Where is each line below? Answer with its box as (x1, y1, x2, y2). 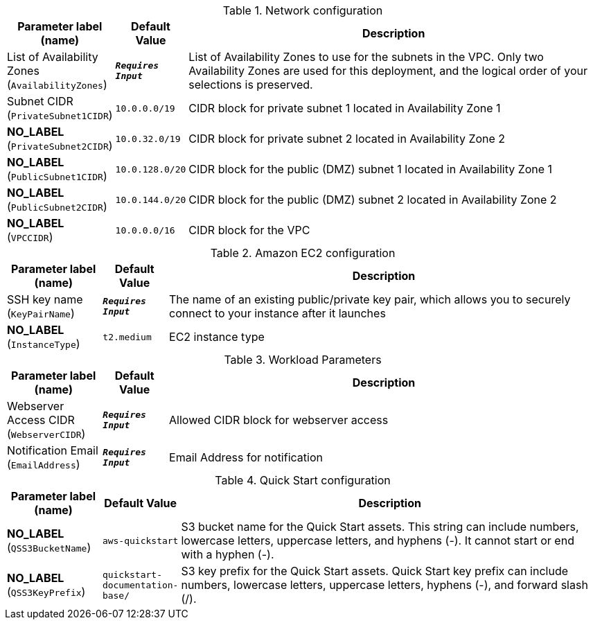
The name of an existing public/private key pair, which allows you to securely (169, 292, 571, 306)
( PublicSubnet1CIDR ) (7, 169, 107, 183)
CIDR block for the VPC (188, 223, 310, 237)
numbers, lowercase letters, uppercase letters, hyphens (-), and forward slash (181, 578, 588, 592)
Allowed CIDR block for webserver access (169, 413, 389, 427)
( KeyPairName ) (7, 306, 75, 320)
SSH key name (7, 292, 83, 306)
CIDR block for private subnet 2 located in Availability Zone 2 (188, 132, 506, 146)
